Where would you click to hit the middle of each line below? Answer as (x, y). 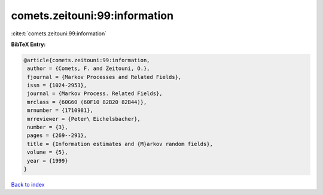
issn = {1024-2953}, (57, 86)
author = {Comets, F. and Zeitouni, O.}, (89, 68)
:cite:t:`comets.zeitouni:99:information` (59, 33)
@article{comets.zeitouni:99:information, (87, 60)
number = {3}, (48, 127)
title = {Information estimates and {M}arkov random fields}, (120, 144)
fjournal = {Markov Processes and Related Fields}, (104, 77)
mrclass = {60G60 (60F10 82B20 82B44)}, (87, 102)
